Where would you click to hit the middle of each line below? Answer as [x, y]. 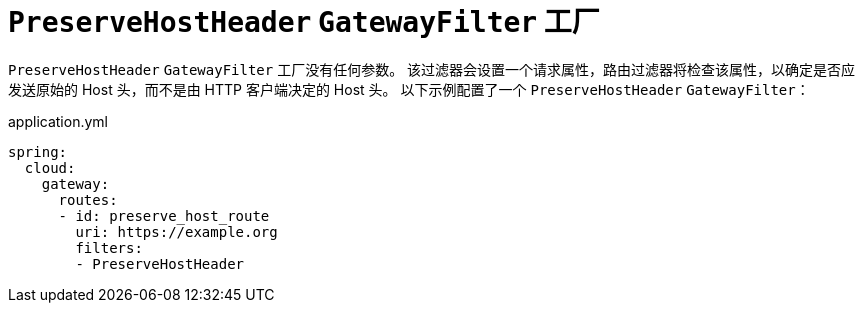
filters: [109, 247]
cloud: [50, 167]
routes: [88, 199]
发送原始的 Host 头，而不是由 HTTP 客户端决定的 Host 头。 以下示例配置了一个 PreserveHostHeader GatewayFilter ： [409, 89]
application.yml [58, 121]
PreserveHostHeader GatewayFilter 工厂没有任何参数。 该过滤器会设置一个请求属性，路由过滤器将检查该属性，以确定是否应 [432, 69]
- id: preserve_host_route [164, 215]
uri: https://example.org [176, 231]
